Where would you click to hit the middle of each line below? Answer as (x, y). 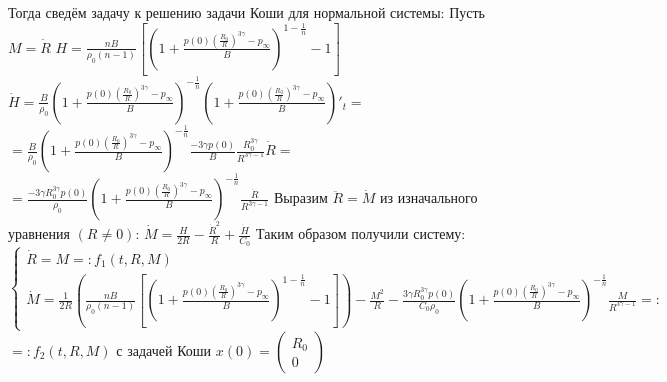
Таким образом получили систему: (361, 233)
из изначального (428, 197)
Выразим (300, 197)
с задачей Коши (164, 349)
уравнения (39, 233)
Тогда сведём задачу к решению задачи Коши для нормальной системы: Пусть (246, 12)
